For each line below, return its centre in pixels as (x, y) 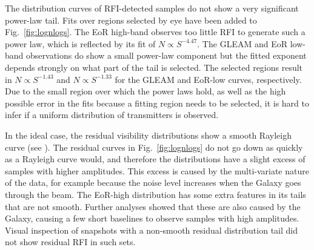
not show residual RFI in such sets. (70, 242)
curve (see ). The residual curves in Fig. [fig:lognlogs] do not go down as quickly (154, 147)
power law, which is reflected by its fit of (80, 43)
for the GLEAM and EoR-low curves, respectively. (208, 79)
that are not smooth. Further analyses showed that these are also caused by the (153, 206)
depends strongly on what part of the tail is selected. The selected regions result (154, 67)
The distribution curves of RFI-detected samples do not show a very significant (152, 8)
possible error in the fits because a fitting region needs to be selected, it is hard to (157, 103)
